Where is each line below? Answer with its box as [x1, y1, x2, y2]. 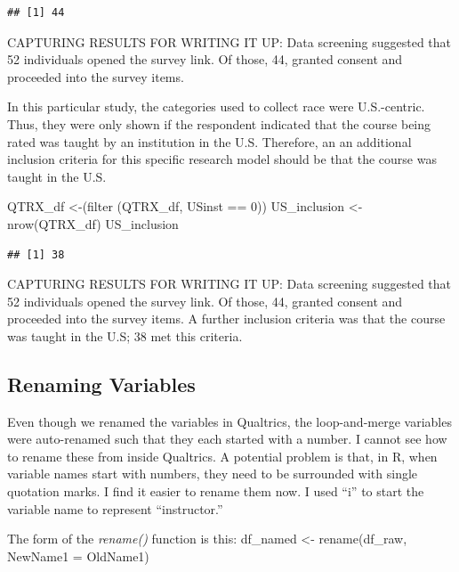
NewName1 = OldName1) [7, 546, 149, 565]
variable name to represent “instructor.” [7, 499, 223, 518]
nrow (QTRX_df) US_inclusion [7, 214, 179, 233]
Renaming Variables [7, 370, 196, 397]
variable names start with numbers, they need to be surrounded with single [7, 464, 418, 483]
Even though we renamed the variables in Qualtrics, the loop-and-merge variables [7, 412, 452, 430]
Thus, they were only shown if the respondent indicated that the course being [7, 114, 431, 133]
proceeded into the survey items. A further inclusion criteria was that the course [7, 309, 446, 328]
